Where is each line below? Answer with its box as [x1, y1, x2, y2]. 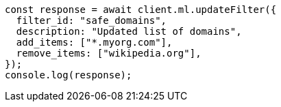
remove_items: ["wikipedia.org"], [16, 48, 201, 59]
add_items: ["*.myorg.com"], [16, 37, 173, 48]
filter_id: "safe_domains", [16, 15, 167, 26]
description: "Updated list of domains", [16, 26, 242, 37]
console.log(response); [5, 70, 132, 80]
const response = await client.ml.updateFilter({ [5, 4, 277, 15]
